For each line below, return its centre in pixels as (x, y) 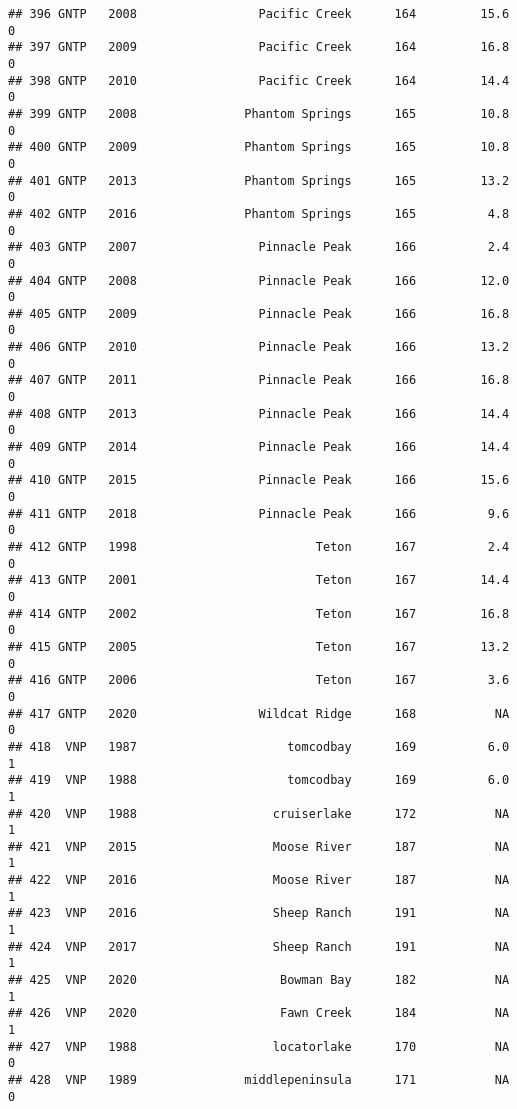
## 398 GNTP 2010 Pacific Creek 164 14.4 (259, 80)
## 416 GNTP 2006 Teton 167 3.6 (259, 680)
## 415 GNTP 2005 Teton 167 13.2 (259, 646)
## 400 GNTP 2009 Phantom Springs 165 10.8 (259, 147)
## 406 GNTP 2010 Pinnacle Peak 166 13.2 (259, 347)
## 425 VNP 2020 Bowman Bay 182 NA (259, 980)
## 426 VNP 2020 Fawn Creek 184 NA (259, 1013)
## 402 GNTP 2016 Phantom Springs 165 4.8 (259, 213)
